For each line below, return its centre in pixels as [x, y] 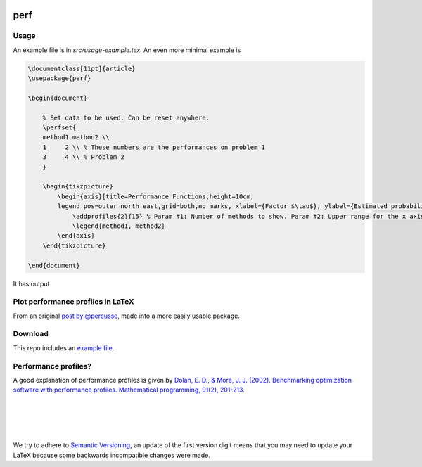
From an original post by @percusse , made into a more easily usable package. [127, 316]
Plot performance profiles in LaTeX [73, 302]
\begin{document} [58, 98]
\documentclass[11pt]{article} [82, 68]
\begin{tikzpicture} [78, 187]
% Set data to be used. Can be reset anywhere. [126, 117]
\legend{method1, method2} [119, 226]
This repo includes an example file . [64, 347]
